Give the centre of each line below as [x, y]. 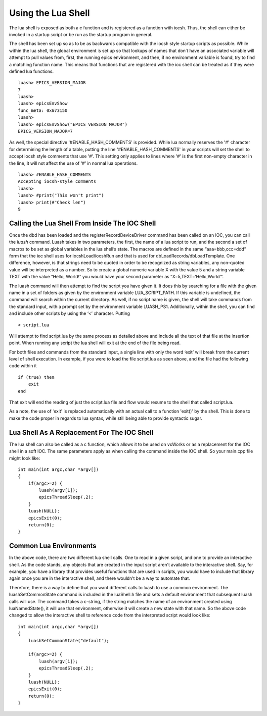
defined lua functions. [31, 71]
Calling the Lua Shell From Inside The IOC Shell [83, 223]
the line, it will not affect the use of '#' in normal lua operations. [73, 163]
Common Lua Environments [53, 546]
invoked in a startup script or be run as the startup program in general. [81, 34]
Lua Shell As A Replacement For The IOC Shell [81, 433]
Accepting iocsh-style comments [57, 181]
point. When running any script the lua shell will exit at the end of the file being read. [95, 343]
